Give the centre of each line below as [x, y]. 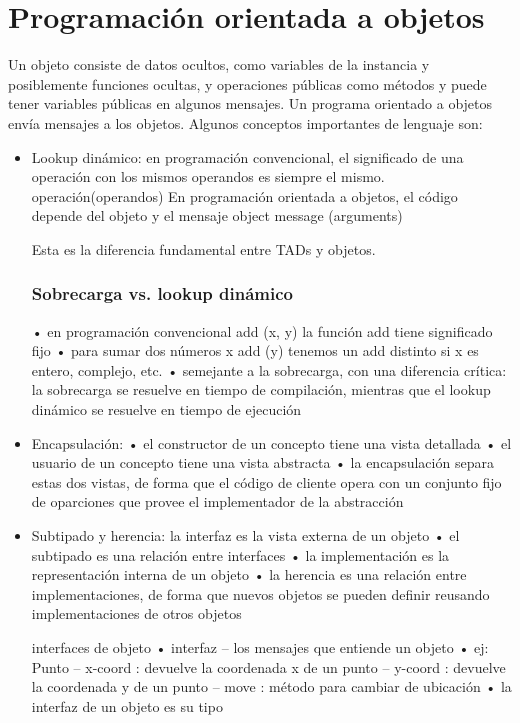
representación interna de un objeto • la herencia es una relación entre [249, 574]
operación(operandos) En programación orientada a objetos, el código [244, 195]
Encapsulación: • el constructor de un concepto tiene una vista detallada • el [271, 442]
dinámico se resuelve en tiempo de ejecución [166, 409]
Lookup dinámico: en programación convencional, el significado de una [247, 156]
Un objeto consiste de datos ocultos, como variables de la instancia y [219, 64]
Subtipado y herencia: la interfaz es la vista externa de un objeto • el [245, 535]
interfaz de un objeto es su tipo [127, 705]
